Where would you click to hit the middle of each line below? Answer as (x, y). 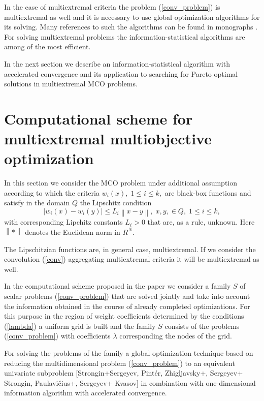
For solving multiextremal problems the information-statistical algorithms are (125, 36)
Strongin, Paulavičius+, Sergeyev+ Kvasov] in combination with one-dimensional (130, 382)
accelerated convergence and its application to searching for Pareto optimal (121, 73)
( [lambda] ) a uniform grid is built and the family (80, 326)
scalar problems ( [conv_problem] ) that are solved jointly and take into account (127, 296)
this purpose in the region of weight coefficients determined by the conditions (124, 316)
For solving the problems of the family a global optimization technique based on (129, 352)
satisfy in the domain (37, 203)
